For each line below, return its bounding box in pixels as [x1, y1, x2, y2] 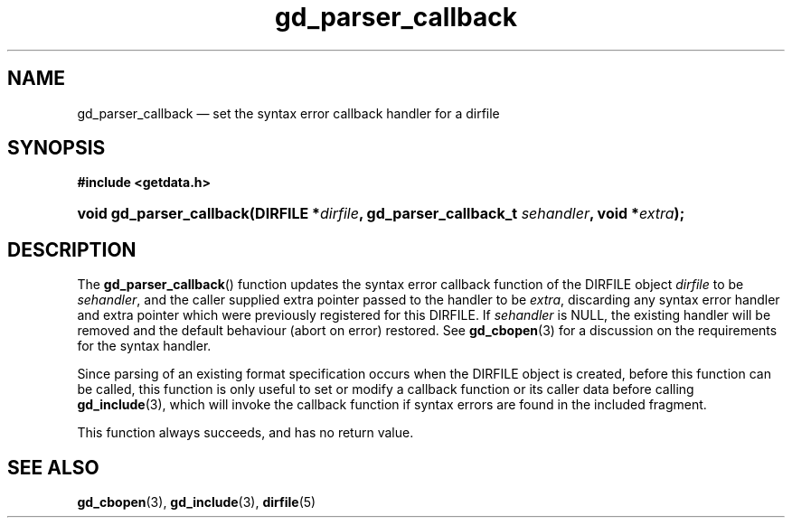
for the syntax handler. [77, 338, 212, 354]
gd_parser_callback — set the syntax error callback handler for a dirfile [77, 105, 500, 121]
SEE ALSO [7, 455, 99, 479]
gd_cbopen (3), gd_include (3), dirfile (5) [77, 494, 316, 511]
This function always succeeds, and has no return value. [77, 425, 414, 441]
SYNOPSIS [7, 136, 106, 160]
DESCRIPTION [7, 238, 137, 261]
